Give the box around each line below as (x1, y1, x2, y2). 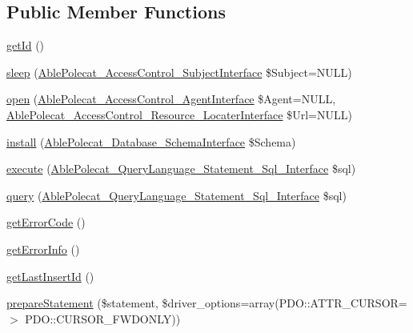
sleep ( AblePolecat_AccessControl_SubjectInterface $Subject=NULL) (6, 63, 352, 80)
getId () (6, 37, 45, 54)
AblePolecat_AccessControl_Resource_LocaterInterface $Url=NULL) (6, 106, 352, 122)
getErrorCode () (6, 214, 86, 231)
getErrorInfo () (6, 240, 80, 257)
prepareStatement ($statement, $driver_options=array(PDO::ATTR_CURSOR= (6, 295, 407, 311)
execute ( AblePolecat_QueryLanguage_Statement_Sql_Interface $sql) (6, 160, 356, 177)
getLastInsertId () (6, 267, 94, 284)
